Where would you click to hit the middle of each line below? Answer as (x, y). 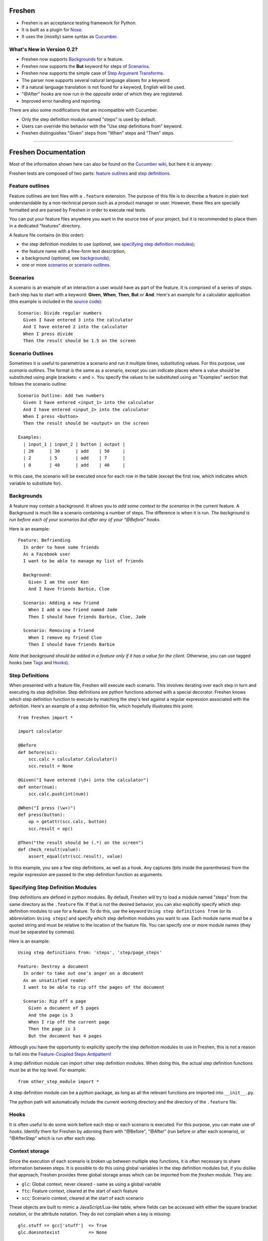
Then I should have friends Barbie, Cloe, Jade (87, 617)
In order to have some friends (61, 547)
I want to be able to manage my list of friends (83, 561)
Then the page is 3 (52, 1029)
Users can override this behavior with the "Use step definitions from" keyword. (102, 126)
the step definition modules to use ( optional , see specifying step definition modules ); (108, 244)
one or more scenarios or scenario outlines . (66, 265)
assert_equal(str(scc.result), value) (75, 857)
